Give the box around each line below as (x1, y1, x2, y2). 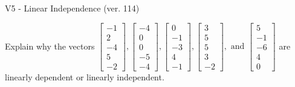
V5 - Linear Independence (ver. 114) (5, 2, 140, 14)
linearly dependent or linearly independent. (5, 70, 164, 83)
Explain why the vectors (5, 39, 95, 52)
